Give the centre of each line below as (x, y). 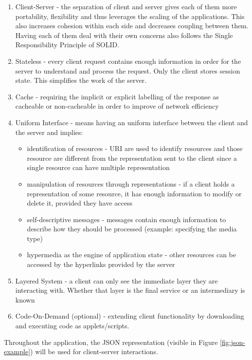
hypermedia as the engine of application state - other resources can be (131, 255)
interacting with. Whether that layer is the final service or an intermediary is (130, 290)
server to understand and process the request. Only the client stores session (128, 70)
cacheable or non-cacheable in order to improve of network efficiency (117, 106)
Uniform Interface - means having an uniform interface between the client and (132, 122)
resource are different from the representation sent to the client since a (132, 158)
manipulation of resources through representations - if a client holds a (131, 183)
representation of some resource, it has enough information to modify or (134, 193)
